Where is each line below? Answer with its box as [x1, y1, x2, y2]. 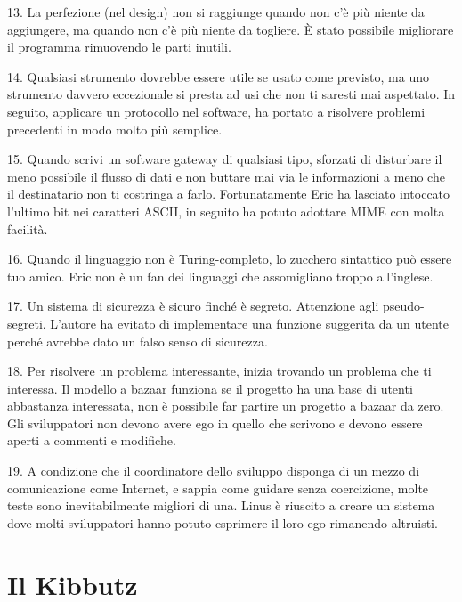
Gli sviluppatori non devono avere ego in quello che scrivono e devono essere [7, 413, 423, 432]
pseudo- [382, 297, 425, 315]
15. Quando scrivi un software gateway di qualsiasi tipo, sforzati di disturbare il [7, 150, 442, 168]
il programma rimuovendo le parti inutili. [7, 37, 231, 56]
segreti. [7, 313, 46, 332]
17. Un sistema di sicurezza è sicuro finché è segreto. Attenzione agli [7, 297, 379, 315]
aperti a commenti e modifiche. [7, 431, 176, 450]
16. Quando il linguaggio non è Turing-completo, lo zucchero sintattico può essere [7, 249, 452, 268]
